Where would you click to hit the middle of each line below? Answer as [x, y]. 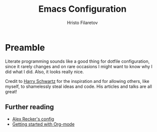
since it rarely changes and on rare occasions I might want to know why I [79, 66]
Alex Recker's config [33, 119]
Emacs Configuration [82, 9]
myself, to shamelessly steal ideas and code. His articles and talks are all [78, 86]
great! [11, 91]
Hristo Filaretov [82, 23]
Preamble [25, 47]
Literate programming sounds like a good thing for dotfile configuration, [77, 61]
